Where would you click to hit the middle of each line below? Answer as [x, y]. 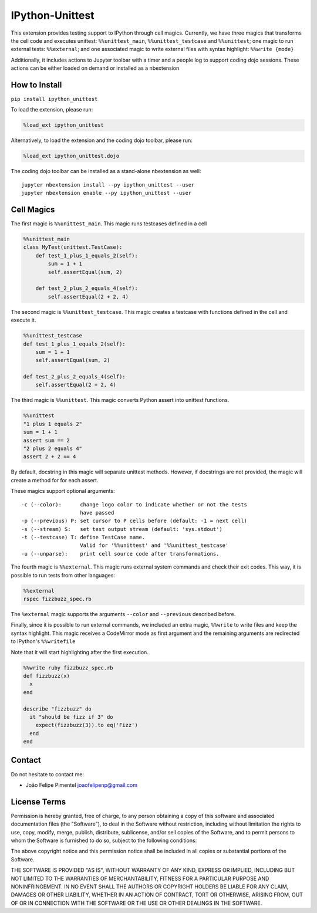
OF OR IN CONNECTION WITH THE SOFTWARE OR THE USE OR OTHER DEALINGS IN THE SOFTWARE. [136, 903]
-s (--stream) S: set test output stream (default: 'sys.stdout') [122, 529]
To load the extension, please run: [52, 110]
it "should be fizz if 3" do [72, 717]
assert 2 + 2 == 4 [50, 457]
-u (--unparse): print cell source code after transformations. [120, 554]
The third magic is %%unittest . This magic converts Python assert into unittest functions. [120, 400]
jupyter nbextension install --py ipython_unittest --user [108, 185]
